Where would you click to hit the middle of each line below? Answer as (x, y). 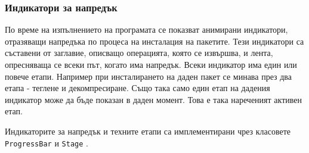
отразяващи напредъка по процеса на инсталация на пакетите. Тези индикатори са (154, 41)
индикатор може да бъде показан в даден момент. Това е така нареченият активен (153, 99)
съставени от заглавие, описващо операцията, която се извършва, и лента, (139, 53)
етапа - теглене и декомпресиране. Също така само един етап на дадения (137, 88)
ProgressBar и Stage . (47, 143)
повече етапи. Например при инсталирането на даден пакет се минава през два (148, 76)
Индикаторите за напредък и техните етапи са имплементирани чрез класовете (148, 131)
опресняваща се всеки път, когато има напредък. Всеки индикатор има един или (151, 64)
